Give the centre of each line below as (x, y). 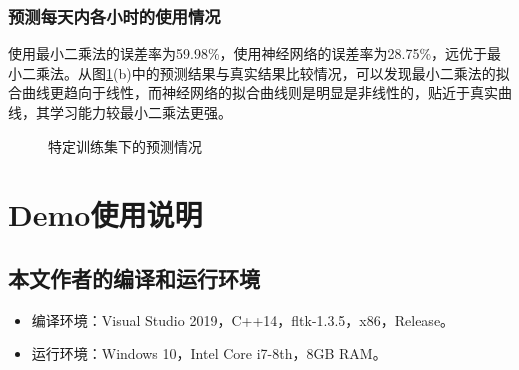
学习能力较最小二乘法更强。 (140, 112)
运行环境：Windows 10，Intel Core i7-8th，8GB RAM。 (209, 353)
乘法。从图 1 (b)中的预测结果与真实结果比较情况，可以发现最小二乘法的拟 (272, 72)
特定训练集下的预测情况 (125, 145)
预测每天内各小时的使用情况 (114, 15)
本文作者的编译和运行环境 (134, 277)
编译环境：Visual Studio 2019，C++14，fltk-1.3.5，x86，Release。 (243, 319)
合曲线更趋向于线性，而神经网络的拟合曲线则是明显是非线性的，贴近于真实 (253, 92)
